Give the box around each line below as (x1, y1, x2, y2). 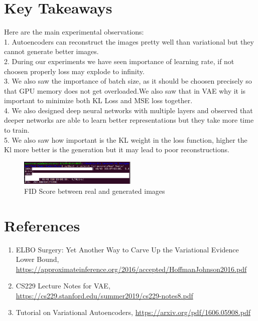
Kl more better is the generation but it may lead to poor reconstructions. (4, 144, 229, 155)
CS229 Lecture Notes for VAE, (16, 280, 110, 291)
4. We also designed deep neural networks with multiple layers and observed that (4, 105, 253, 115)
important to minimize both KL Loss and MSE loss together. (4, 95, 193, 106)
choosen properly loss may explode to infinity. (4, 66, 145, 76)
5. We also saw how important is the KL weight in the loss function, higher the (4, 134, 247, 145)
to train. (4, 125, 30, 135)
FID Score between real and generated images (24, 185, 165, 196)
